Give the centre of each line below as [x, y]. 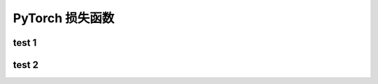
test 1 [25, 43]
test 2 [26, 65]
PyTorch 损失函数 [64, 18]
